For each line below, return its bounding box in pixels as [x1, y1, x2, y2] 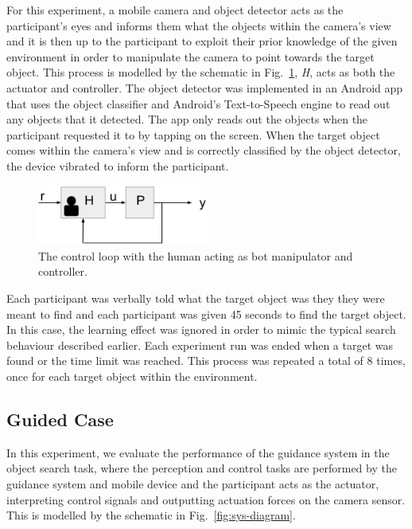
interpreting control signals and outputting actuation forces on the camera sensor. [6, 491, 406, 507]
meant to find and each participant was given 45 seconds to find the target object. [6, 305, 406, 322]
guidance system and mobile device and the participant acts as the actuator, [6, 475, 379, 492]
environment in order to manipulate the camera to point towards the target [6, 48, 375, 65]
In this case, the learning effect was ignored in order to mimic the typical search [6, 321, 396, 338]
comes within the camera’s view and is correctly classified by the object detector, [6, 142, 401, 159]
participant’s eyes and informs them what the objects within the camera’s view [6, 17, 391, 33]
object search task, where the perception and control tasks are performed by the [6, 460, 397, 476]
